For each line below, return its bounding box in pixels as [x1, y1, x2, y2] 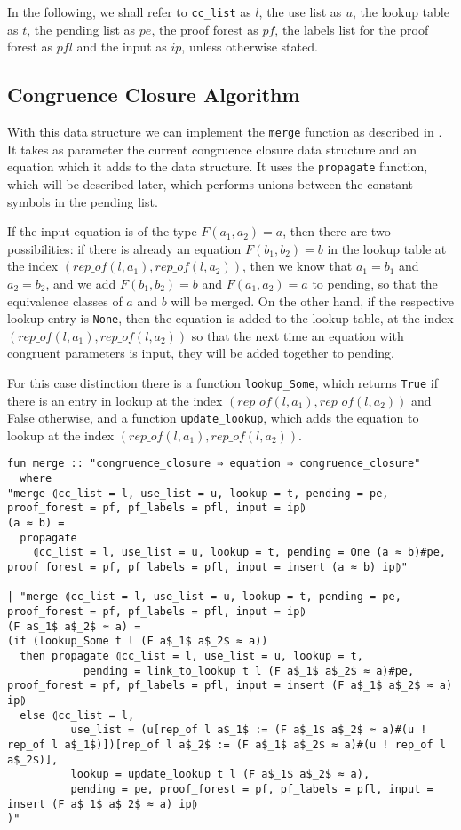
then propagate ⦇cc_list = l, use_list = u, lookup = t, [20, 649, 363, 662]
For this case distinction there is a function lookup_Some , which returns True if [7, 373, 438, 391]
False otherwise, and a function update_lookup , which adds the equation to [7, 408, 419, 427]
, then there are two [282, 222, 391, 241]
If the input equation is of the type [7, 222, 197, 241]
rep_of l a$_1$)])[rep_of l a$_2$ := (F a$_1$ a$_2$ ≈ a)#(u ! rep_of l [7, 738, 446, 751]
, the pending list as [27, 20, 136, 38]
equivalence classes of [7, 291, 123, 310]
